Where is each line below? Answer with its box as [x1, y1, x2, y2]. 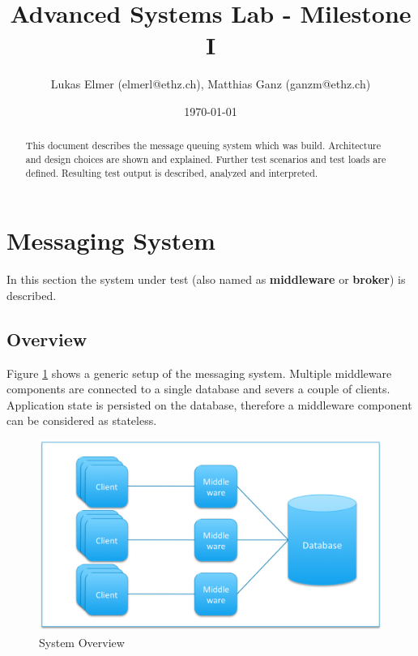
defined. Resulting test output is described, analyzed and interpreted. [25, 165, 318, 179]
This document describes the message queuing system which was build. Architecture [25, 139, 382, 152]
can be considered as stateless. [6, 412, 157, 429]
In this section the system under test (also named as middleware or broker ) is [6, 271, 406, 288]
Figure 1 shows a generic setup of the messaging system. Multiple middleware [6, 364, 392, 381]
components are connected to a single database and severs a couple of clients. [6, 380, 390, 397]
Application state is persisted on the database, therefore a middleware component [6, 396, 412, 413]
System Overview [39, 633, 125, 650]
